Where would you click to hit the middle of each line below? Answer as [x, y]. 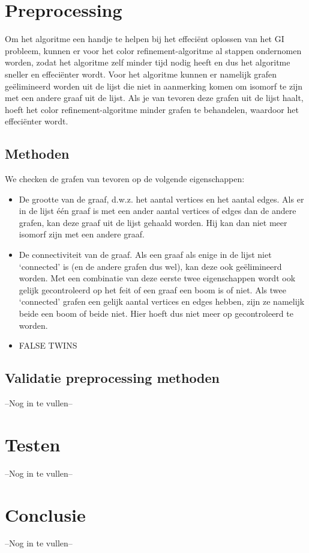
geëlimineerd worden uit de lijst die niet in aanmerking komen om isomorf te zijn [154, 86]
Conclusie [45, 514]
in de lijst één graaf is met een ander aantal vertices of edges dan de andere [157, 211]
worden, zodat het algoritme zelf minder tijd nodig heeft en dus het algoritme [148, 62]
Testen [33, 444]
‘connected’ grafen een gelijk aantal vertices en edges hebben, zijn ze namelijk [162, 301]
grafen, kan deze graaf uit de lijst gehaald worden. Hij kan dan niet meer [153, 222]
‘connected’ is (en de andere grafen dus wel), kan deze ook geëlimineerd [150, 266]
